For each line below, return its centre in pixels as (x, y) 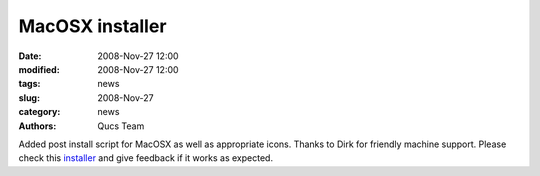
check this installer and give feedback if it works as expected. (146, 158)
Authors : (37, 126)
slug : (29, 97)
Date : (30, 56)
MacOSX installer (92, 26)
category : (39, 112)
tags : (29, 84)
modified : (39, 69)
